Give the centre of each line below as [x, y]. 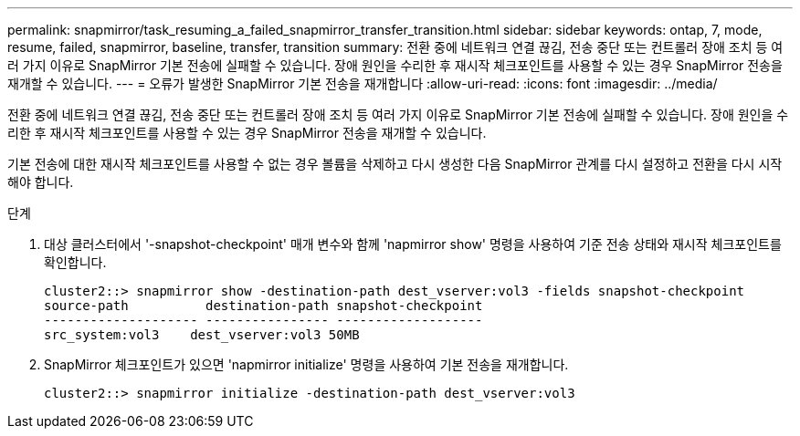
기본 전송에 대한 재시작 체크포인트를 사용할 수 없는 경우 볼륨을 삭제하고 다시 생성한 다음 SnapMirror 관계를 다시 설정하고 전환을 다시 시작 [395, 164]
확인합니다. [75, 262]
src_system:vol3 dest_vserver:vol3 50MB [202, 335]
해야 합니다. [41, 182]
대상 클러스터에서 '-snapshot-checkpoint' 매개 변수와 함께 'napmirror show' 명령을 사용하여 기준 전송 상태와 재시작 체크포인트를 [413, 244]
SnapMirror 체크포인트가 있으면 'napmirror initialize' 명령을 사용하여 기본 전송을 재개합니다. [306, 364]
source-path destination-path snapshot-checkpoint [263, 306]
